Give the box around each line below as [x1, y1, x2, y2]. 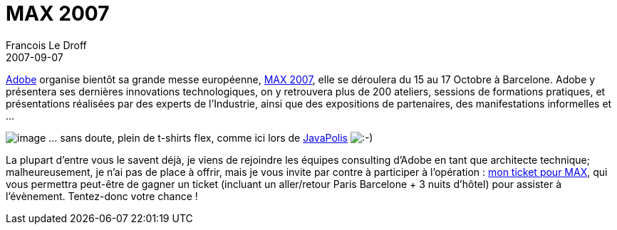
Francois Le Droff [6, 38, 87, 51]
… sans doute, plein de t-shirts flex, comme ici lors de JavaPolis [48, 131, 348, 144]
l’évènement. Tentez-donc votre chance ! [6, 189, 198, 202]
